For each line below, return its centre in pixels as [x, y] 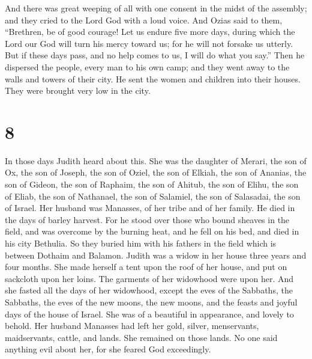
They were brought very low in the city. [78, 91]
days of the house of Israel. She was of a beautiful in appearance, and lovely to [149, 314]
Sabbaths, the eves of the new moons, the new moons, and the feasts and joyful [151, 302]
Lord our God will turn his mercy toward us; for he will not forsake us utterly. [149, 43]
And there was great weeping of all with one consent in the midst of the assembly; [156, 8]
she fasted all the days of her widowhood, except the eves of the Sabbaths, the [149, 290]
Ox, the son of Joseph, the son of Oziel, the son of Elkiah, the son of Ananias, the [156, 172]
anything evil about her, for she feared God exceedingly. [108, 349]
